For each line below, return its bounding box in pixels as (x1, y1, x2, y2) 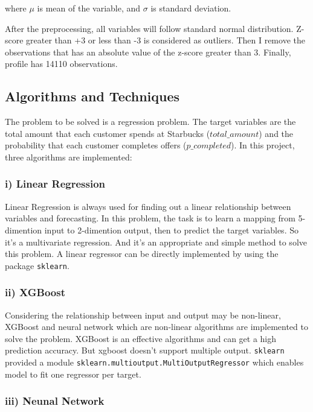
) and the (259, 127, 294, 139)
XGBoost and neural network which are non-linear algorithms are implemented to (5, 320, 308, 333)
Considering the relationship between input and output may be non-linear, (5, 308, 281, 321)
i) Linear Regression (5, 176, 106, 191)
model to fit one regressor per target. (5, 367, 141, 380)
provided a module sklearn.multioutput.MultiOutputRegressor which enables (5, 356, 304, 369)
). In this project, (231, 139, 295, 151)
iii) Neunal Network (5, 393, 105, 408)
